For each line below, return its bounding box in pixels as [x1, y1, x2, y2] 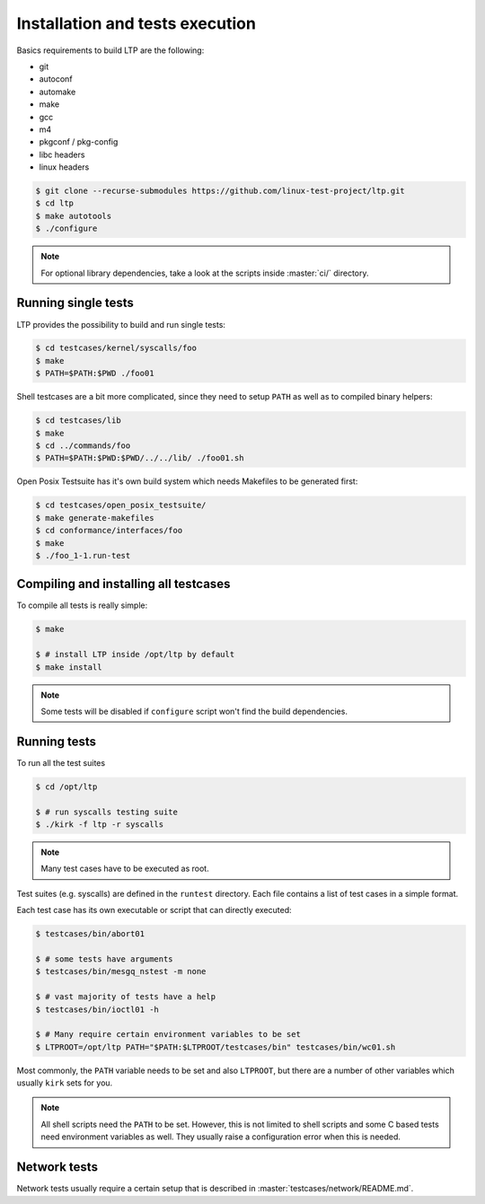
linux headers [39, 162, 90, 172]
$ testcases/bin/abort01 [35, 929, 145, 939]
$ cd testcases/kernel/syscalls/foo [35, 343, 198, 354]
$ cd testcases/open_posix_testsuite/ [35, 500, 207, 511]
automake [39, 86, 76, 97]
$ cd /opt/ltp [35, 781, 98, 792]
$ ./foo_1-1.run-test [35, 550, 131, 560]
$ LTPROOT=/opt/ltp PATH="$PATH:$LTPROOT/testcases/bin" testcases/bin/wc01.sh [35, 1041, 396, 1052]
